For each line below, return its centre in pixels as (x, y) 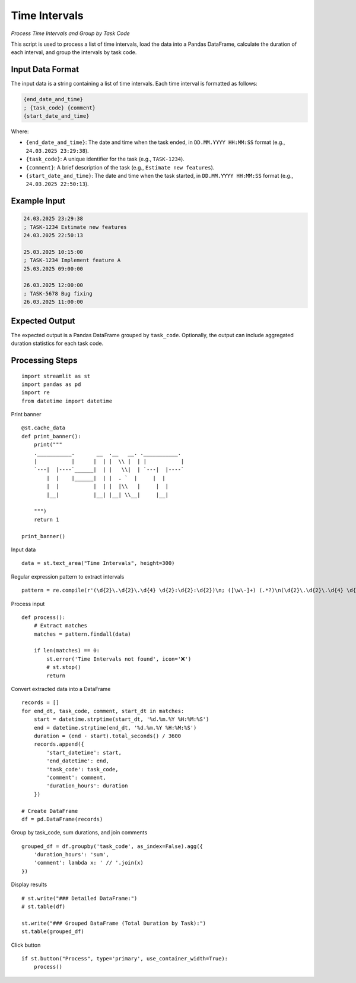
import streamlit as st (56, 376)
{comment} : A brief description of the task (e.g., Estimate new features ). (120, 167)
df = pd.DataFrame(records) (62, 819)
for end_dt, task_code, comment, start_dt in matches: (103, 711)
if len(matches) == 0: (67, 651)
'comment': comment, (76, 777)
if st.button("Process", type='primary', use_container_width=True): (125, 958)
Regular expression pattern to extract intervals (68, 576)
